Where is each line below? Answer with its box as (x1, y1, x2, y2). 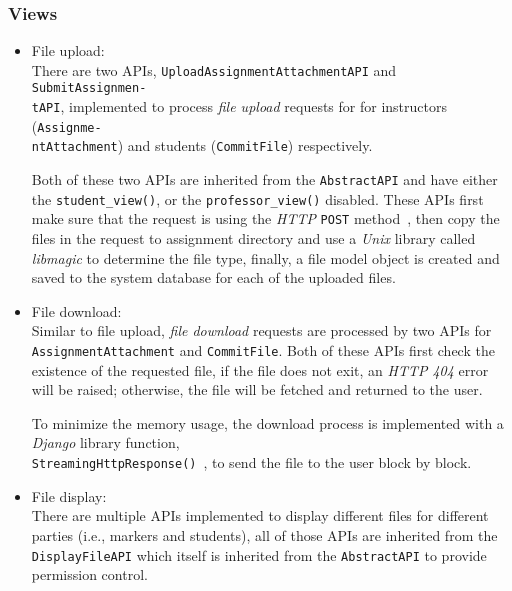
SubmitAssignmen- (31, 81, 147, 96)
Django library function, (31, 432, 180, 453)
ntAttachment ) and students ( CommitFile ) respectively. (31, 135, 373, 156)
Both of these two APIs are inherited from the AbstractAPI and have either (31, 169, 498, 190)
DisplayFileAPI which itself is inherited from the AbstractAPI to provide (31, 544, 487, 565)
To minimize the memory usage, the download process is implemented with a (31, 412, 504, 433)
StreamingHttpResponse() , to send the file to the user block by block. (31, 452, 472, 473)
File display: (31, 485, 107, 506)
